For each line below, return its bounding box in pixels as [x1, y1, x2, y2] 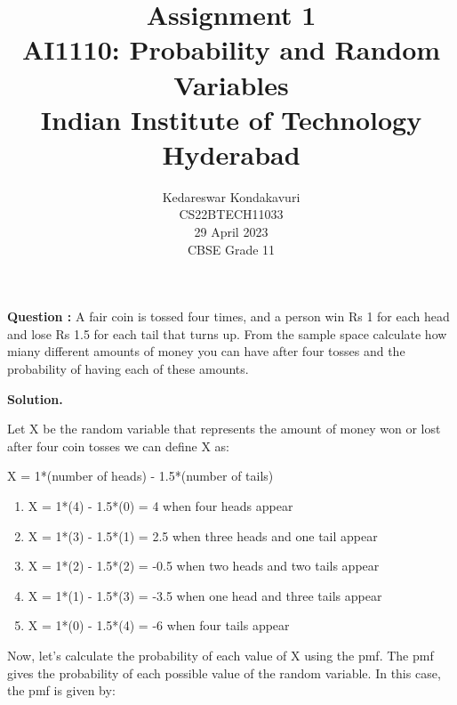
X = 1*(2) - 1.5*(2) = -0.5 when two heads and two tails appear [28, 556, 380, 575]
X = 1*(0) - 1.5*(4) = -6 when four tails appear [28, 616, 290, 635]
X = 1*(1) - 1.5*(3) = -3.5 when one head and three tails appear [28, 586, 382, 604]
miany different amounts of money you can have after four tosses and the [7, 342, 405, 361]
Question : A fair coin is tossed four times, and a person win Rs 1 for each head [7, 307, 450, 326]
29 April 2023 [194, 223, 269, 241]
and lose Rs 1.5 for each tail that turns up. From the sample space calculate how [7, 324, 447, 343]
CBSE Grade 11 [187, 239, 276, 258]
